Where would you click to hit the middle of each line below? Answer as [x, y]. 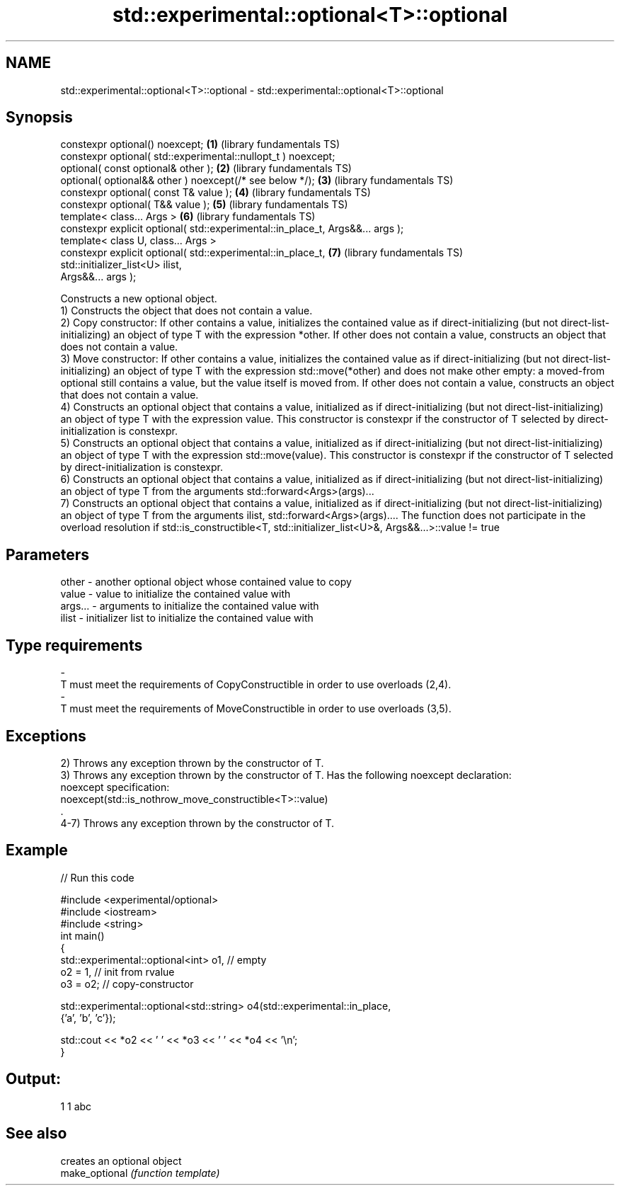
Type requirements [74, 645]
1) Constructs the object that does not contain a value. [186, 311]
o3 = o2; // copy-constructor [127, 984]
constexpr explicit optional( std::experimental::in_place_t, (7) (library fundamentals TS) [262, 253]
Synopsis [39, 118]
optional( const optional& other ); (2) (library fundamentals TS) [206, 169]
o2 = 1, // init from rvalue [117, 971]
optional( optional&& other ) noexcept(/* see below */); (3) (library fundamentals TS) [257, 181]
